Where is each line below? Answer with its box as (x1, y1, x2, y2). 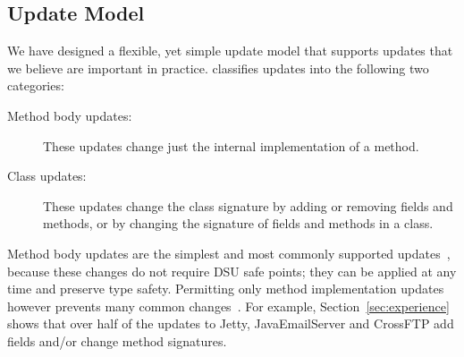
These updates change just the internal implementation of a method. (43, 136, 419, 155)
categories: (7, 76, 64, 95)
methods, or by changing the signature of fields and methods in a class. (43, 214, 434, 233)
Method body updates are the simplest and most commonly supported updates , (7, 243, 451, 262)
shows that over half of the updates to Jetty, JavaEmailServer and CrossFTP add (7, 314, 454, 333)
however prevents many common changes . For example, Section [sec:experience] (7, 296, 450, 315)
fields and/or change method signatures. (7, 331, 227, 350)
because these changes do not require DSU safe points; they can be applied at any (7, 261, 457, 280)
